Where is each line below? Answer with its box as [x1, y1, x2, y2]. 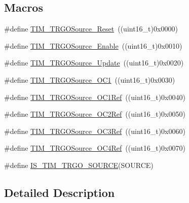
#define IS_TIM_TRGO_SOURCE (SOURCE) [4, 159, 154, 170]
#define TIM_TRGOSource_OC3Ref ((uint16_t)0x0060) [4, 125, 185, 136]
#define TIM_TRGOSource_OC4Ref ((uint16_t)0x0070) [4, 143, 185, 153]
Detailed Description [4, 184, 115, 200]
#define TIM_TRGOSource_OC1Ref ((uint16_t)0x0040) [4, 91, 185, 102]
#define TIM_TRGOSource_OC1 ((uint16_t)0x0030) [4, 74, 175, 85]
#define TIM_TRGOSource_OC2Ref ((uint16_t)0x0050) [4, 109, 185, 119]
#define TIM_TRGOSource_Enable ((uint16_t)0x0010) [4, 40, 182, 51]
